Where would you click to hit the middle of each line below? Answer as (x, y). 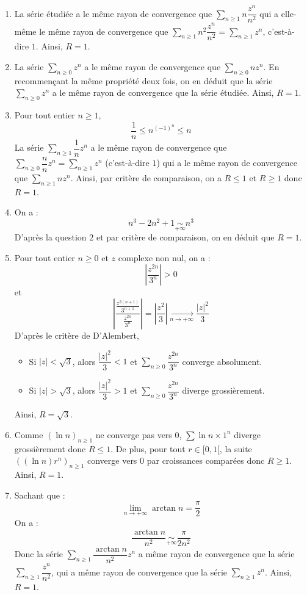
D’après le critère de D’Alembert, (77, 335)
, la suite (236, 448)
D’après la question (50, 237)
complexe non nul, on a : (164, 257)
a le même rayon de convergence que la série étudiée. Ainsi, (163, 92)
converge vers (112, 460)
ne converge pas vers (134, 434)
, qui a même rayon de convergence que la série (139, 572)
